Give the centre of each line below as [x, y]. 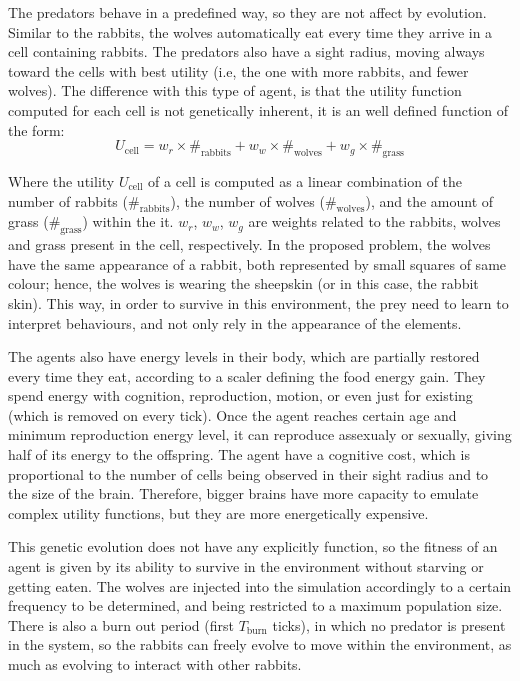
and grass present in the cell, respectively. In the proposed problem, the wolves [249, 244]
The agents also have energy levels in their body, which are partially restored [244, 356]
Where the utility [61, 180]
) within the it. [128, 221]
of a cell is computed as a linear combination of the [305, 180]
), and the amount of [429, 200]
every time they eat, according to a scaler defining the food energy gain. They [247, 375]
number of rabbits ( [68, 200]
